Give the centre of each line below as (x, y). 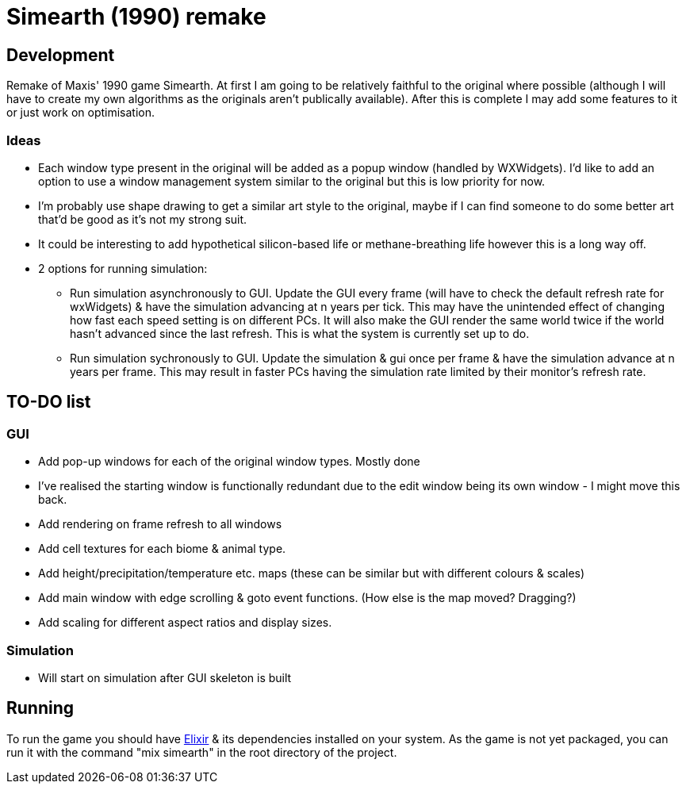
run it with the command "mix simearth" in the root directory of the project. (202, 752)
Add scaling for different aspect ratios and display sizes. (185, 623)
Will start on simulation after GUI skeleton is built (165, 677)
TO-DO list (49, 402)
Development (61, 55)
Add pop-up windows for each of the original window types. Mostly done (229, 462)
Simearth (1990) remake (136, 17)
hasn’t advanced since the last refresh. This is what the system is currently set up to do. (300, 333)
